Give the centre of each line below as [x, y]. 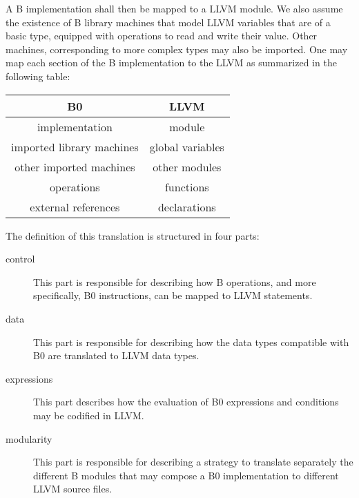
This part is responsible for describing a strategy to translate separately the [193, 462]
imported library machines [75, 146]
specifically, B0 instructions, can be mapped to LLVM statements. [173, 295]
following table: [38, 76]
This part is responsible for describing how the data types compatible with [191, 342]
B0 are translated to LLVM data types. [116, 355]
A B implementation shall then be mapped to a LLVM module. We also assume [174, 8]
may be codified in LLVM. [89, 415]
